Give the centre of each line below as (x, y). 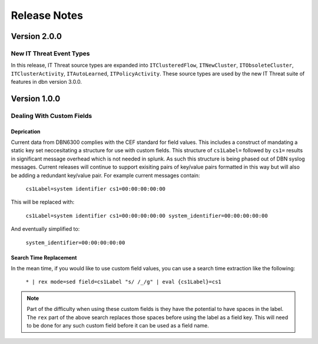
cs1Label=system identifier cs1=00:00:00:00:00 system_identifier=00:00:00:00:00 (147, 216)
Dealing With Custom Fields (52, 116)
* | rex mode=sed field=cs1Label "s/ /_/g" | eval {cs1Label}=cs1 (124, 282)
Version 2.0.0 (36, 36)
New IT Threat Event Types (51, 53)
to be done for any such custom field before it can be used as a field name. (118, 325)
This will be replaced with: (43, 202)
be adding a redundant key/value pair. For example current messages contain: (105, 175)
